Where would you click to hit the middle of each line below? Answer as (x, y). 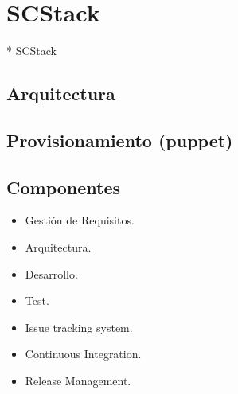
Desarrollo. (51, 273)
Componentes (64, 187)
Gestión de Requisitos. (80, 220)
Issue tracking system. (79, 327)
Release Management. (78, 381)
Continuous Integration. (83, 354)
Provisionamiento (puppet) (120, 140)
